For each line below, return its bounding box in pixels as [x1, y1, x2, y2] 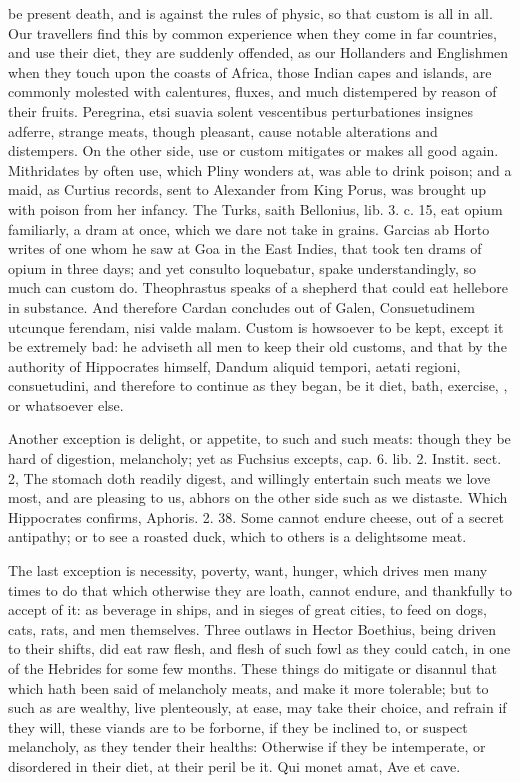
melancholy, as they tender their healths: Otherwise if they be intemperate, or [8, 736, 486, 757]
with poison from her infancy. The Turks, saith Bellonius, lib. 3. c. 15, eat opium [8, 198, 503, 219]
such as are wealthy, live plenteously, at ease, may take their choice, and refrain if [8, 697, 507, 718]
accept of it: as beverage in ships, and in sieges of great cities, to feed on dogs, [8, 599, 487, 620]
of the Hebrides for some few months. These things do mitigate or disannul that [8, 658, 498, 678]
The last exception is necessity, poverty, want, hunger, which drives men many [8, 560, 488, 581]
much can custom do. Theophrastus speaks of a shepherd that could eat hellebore [8, 277, 508, 298]
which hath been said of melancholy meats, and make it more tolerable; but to [8, 677, 489, 698]
